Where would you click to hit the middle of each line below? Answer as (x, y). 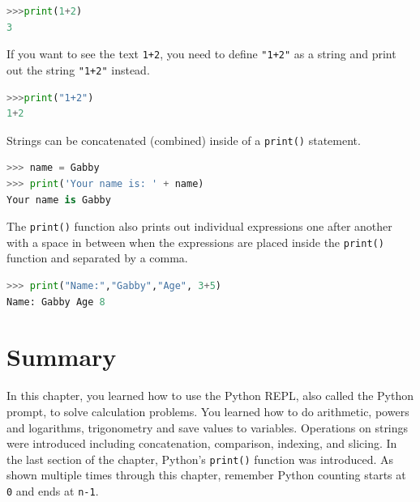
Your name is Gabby (59, 200)
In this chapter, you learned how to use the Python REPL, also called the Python (210, 396)
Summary (62, 357)
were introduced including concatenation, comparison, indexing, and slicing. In (202, 443)
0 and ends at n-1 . (53, 490)
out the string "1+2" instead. (78, 69)
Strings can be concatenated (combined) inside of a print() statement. (184, 140)
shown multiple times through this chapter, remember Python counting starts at (206, 475)
